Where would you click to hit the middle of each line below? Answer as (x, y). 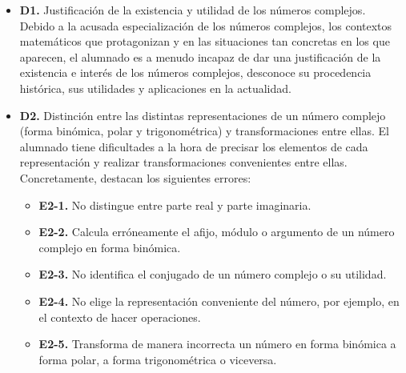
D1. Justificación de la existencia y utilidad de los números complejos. (193, 10)
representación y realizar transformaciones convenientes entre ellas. (183, 162)
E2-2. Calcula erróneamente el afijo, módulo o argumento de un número (217, 232)
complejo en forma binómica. (110, 247)
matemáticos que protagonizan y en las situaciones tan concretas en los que (205, 41)
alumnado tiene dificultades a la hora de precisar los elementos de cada (194, 146)
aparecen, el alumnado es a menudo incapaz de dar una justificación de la (200, 56)
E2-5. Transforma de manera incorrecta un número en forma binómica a (217, 344)
